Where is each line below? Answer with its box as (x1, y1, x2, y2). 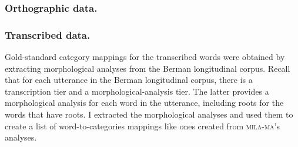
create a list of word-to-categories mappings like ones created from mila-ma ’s (5, 119, 280, 132)
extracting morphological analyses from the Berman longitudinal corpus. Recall (5, 62, 290, 74)
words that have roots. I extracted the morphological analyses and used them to (5, 108, 293, 121)
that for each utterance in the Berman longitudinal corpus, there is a (5, 73, 253, 86)
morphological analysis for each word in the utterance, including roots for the (5, 96, 284, 109)
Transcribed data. (5, 27, 91, 42)
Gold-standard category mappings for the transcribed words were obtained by (5, 51, 285, 63)
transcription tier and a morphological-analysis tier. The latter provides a (5, 85, 269, 97)
